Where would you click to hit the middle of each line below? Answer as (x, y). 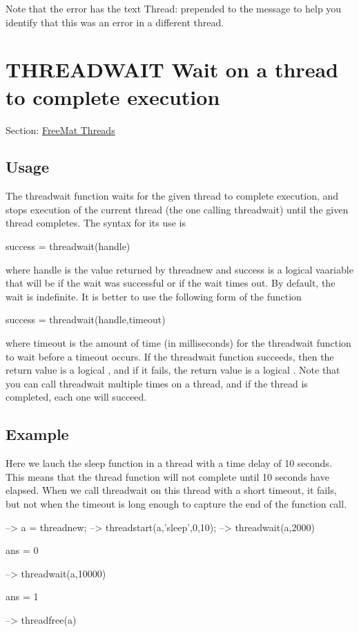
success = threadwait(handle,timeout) (86, 319)
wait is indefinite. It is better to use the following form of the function (154, 296)
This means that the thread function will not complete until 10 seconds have (167, 476)
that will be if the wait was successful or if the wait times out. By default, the (171, 283)
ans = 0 (22, 550)
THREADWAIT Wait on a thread (172, 69)
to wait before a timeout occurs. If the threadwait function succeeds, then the (170, 356)
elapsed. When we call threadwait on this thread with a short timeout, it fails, (171, 490)
